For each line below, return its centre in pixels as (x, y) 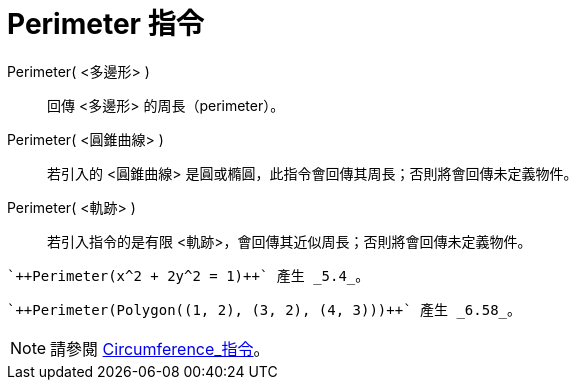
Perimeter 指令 (105, 24)
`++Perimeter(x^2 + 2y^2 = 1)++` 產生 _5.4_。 (188, 275)
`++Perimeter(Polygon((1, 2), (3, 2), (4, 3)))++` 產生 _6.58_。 (264, 309)
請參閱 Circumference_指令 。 (160, 348)
